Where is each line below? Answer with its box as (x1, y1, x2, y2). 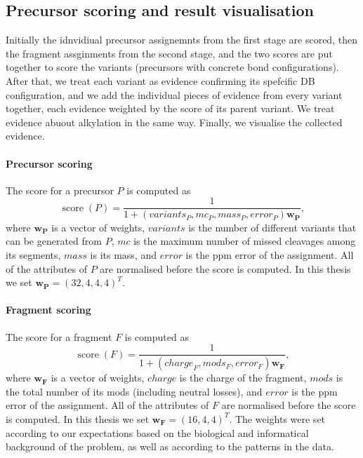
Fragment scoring (6, 302, 91, 317)
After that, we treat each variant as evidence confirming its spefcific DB (6, 73, 315, 88)
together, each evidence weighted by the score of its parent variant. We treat (6, 101, 335, 116)
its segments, (6, 248, 61, 262)
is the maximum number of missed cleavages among (133, 234, 356, 248)
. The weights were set (229, 411, 326, 426)
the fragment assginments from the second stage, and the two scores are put (6, 46, 333, 60)
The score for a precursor (6, 182, 114, 197)
